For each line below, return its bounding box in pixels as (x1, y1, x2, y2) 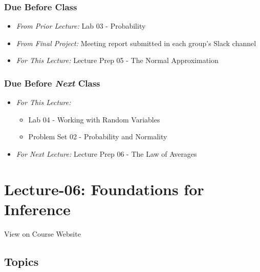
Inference (4, 198, 71, 219)
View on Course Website (4, 228, 81, 239)
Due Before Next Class (4, 76, 100, 89)
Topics (4, 253, 39, 269)
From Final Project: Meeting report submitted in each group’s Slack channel (16, 37, 256, 48)
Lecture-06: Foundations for (4, 178, 204, 199)
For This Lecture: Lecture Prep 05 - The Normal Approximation (16, 55, 219, 66)
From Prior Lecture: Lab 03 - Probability (16, 20, 146, 31)
